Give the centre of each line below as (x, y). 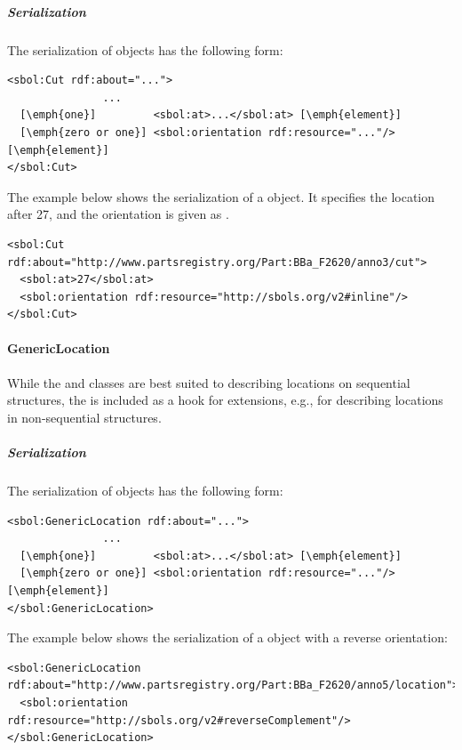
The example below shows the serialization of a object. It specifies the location (221, 196)
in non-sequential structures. (84, 417)
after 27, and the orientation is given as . (118, 214)
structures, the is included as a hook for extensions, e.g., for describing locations (225, 400)
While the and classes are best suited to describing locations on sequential (209, 382)
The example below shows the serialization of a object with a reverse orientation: (227, 637)
